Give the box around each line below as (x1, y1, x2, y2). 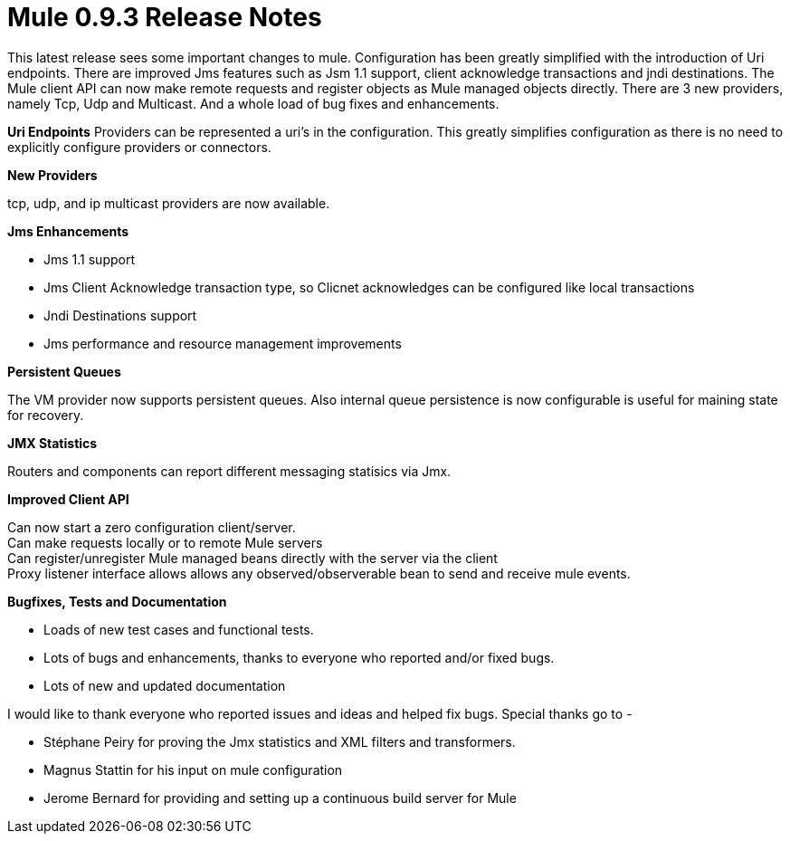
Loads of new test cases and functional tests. (43, 621, 314, 637)
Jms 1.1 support (43, 251, 136, 267)
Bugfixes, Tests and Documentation (7, 593, 227, 609)
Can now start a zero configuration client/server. (7, 519, 296, 535)
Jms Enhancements (7, 223, 129, 239)
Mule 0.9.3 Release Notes (7, 2, 322, 33)
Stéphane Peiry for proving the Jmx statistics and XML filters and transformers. (43, 733, 516, 750)
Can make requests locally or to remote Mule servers (7, 534, 323, 550)
